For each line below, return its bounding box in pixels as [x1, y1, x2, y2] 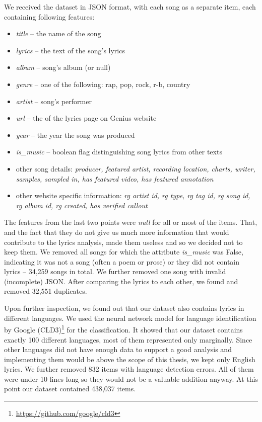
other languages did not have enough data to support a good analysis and [4, 344, 232, 355]
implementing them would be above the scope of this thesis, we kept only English [4, 354, 255, 364]
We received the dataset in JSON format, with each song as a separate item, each [4, 2, 256, 12]
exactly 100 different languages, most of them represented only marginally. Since [4, 334, 252, 345]
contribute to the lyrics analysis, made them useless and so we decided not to [4, 236, 243, 247]
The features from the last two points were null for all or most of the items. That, [4, 217, 257, 227]
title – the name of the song [16, 28, 101, 39]
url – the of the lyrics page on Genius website [16, 113, 157, 123]
